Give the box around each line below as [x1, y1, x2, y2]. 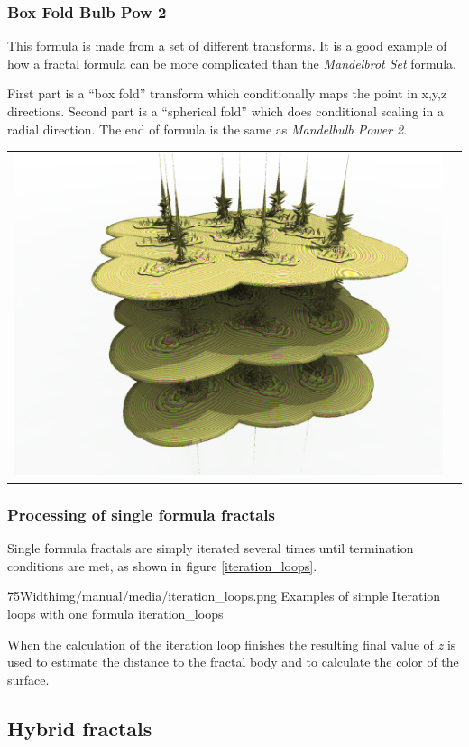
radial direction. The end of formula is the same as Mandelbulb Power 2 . [7, 119, 408, 138]
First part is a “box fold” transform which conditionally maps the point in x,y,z [7, 84, 447, 103]
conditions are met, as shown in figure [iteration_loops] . [7, 556, 317, 575]
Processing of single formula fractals [7, 503, 275, 525]
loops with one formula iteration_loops [7, 604, 224, 623]
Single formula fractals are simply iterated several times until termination [7, 539, 414, 558]
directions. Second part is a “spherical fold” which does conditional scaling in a [7, 102, 444, 120]
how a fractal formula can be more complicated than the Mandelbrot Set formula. [7, 53, 456, 72]
